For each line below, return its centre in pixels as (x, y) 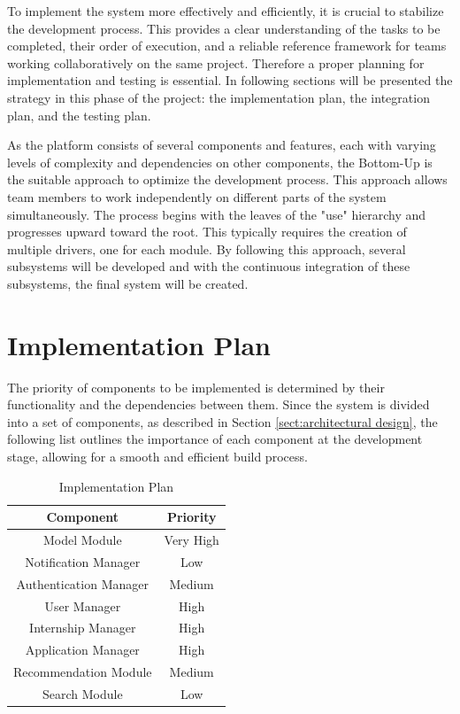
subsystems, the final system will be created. (128, 283)
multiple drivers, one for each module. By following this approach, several (207, 248)
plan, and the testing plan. (79, 115)
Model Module (82, 540)
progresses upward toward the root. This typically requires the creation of (207, 232)
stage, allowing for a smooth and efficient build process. (157, 456)
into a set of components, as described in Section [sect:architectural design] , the (222, 421)
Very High (192, 540)
